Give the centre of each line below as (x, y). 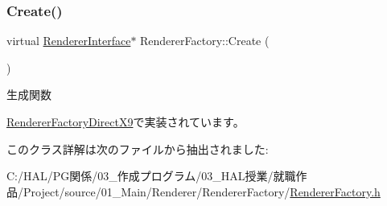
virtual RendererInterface (69, 41)
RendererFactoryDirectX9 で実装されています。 (126, 122)
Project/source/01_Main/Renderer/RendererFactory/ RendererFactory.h (202, 191)
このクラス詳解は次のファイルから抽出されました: (138, 148)
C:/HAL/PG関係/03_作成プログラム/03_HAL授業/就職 (151, 176)
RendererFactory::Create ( (205, 41)
